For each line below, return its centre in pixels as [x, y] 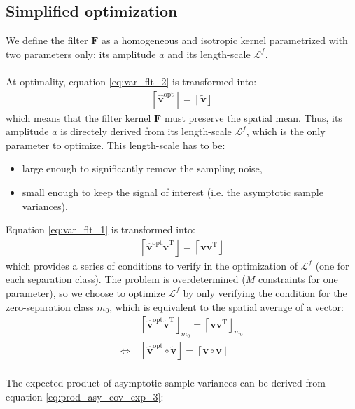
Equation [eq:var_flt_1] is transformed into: [100, 229]
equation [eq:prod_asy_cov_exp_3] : [85, 396]
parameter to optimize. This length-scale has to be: [116, 145]
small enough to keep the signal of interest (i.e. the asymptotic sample [173, 192]
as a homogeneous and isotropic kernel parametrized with [224, 40]
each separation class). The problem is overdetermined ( [126, 279]
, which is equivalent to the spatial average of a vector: [227, 306]
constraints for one [298, 279]
